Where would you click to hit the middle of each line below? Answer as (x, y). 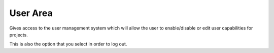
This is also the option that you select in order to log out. (68, 44)
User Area (31, 13)
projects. (19, 34)
